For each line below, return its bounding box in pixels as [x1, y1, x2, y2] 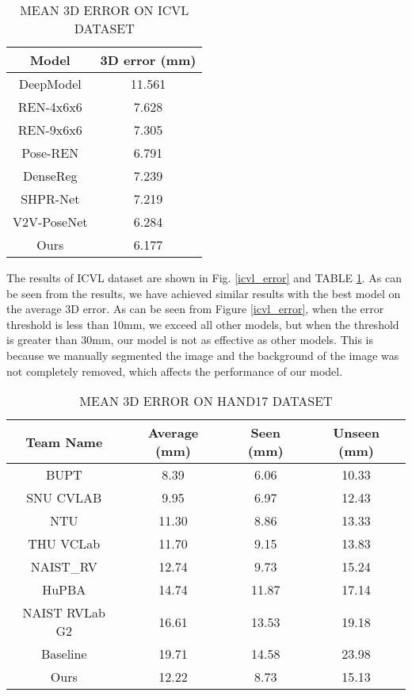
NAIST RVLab [22, 603, 105, 622]
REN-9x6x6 [17, 120, 82, 139]
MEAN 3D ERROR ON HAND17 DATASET [79, 392, 333, 411]
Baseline [40, 644, 87, 663]
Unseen [333, 423, 380, 442]
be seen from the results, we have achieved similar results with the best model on [6, 285, 401, 301]
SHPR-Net [21, 189, 80, 208]
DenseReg [23, 166, 78, 185]
